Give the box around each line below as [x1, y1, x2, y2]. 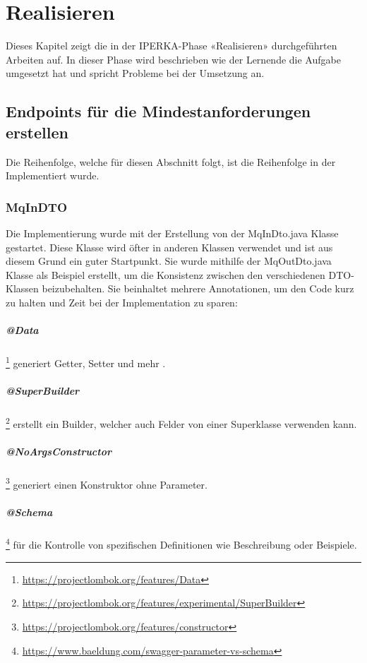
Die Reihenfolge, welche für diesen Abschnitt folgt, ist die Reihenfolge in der [6, 154, 336, 169]
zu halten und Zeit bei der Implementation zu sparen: [6, 294, 238, 309]
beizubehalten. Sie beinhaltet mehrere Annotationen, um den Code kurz [42, 281, 354, 296]
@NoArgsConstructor [6, 443, 112, 458]
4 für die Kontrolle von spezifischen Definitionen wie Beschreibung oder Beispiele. [6, 535, 357, 552]
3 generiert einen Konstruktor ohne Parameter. [6, 474, 207, 491]
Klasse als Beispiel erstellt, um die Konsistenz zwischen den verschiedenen [6, 267, 325, 282]
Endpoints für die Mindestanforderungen [6, 100, 311, 122]
